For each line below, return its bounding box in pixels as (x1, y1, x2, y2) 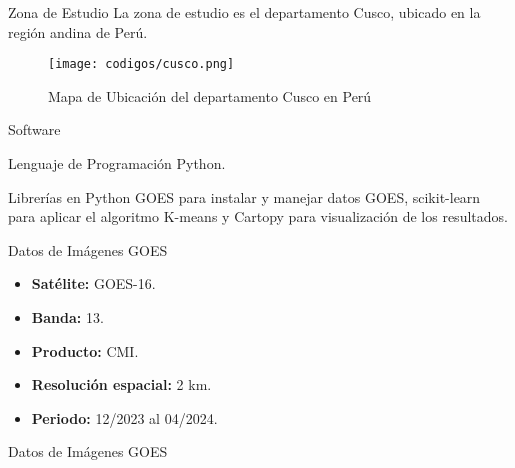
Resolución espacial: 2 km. (31, 374, 212, 395)
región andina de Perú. (8, 21, 148, 42)
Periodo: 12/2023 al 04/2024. (31, 407, 218, 428)
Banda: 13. (31, 307, 104, 327)
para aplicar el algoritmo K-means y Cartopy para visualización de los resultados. (8, 206, 508, 227)
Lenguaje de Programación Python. (8, 153, 226, 174)
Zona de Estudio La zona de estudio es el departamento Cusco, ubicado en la (8, 2, 481, 22)
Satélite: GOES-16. (31, 273, 156, 294)
